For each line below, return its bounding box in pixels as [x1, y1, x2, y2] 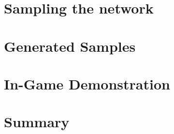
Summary [4, 112, 70, 132]
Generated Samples [4, 36, 136, 56]
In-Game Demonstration [4, 74, 170, 93]
